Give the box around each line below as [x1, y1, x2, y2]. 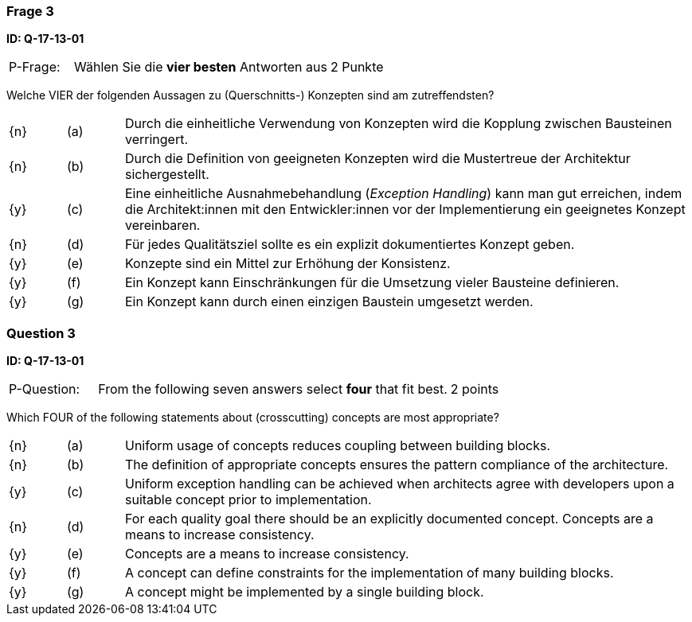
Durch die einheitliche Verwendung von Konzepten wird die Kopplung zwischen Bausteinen [124, 115, 672, 132]
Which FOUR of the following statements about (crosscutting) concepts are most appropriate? [6, 410, 499, 425]
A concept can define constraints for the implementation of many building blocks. [124, 565, 614, 581]
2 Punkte [330, 59, 384, 76]
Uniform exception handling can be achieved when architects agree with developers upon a [124, 476, 674, 492]
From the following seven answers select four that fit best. [98, 381, 448, 398]
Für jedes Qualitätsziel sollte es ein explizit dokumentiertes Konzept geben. [124, 236, 575, 253]
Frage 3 [6, 3, 54, 19]
